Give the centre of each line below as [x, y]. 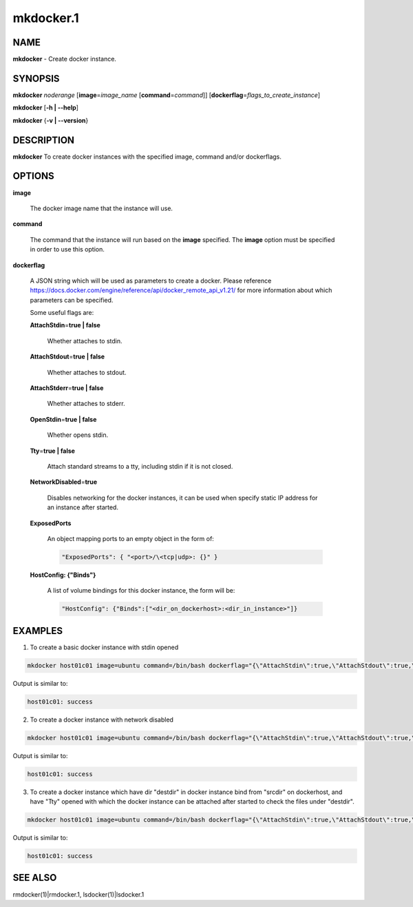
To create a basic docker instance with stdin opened [104, 647]
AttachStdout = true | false [67, 357]
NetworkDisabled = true [64, 482]
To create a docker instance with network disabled [102, 720]
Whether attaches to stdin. [85, 340]
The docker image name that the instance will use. [102, 208]
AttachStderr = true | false [67, 388]
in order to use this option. [67, 249]
